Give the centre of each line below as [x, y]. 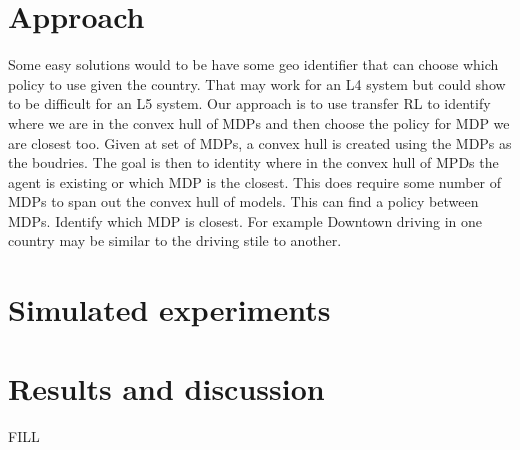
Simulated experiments [169, 309]
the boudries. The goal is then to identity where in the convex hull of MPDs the [253, 162]
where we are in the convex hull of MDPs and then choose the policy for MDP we [259, 122]
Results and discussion [166, 387]
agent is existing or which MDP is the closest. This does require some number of [255, 181]
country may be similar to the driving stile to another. [175, 240]
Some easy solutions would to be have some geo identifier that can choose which [253, 64]
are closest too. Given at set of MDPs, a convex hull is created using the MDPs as [260, 142]
